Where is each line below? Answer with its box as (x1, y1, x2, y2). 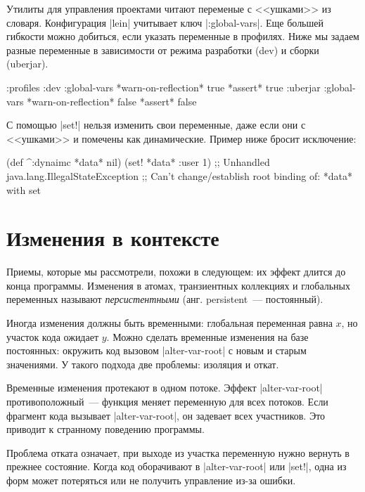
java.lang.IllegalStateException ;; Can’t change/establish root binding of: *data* (6, 168, 353, 183)
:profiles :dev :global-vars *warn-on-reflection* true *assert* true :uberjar (6, 79, 321, 94)
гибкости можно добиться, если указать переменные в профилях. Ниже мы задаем (6, 29, 359, 44)
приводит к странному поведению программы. (6, 422, 205, 436)
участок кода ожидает (6, 329, 99, 344)
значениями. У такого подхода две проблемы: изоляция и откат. (6, 356, 279, 371)
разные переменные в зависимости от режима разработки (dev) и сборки (6, 42, 319, 57)
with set (6, 182, 41, 197)
